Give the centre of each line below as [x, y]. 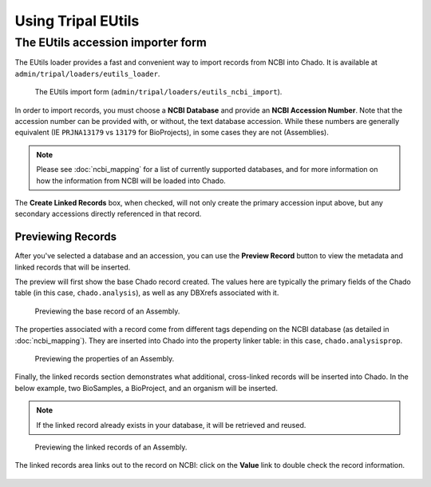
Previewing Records [66, 237]
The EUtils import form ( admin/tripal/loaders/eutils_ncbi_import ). [158, 92]
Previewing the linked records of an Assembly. [111, 447]
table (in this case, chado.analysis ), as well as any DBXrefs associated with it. [147, 293]
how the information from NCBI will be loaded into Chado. [131, 181]
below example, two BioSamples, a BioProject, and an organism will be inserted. [146, 388]
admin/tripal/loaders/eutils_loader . [87, 74]
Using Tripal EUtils [77, 21]
